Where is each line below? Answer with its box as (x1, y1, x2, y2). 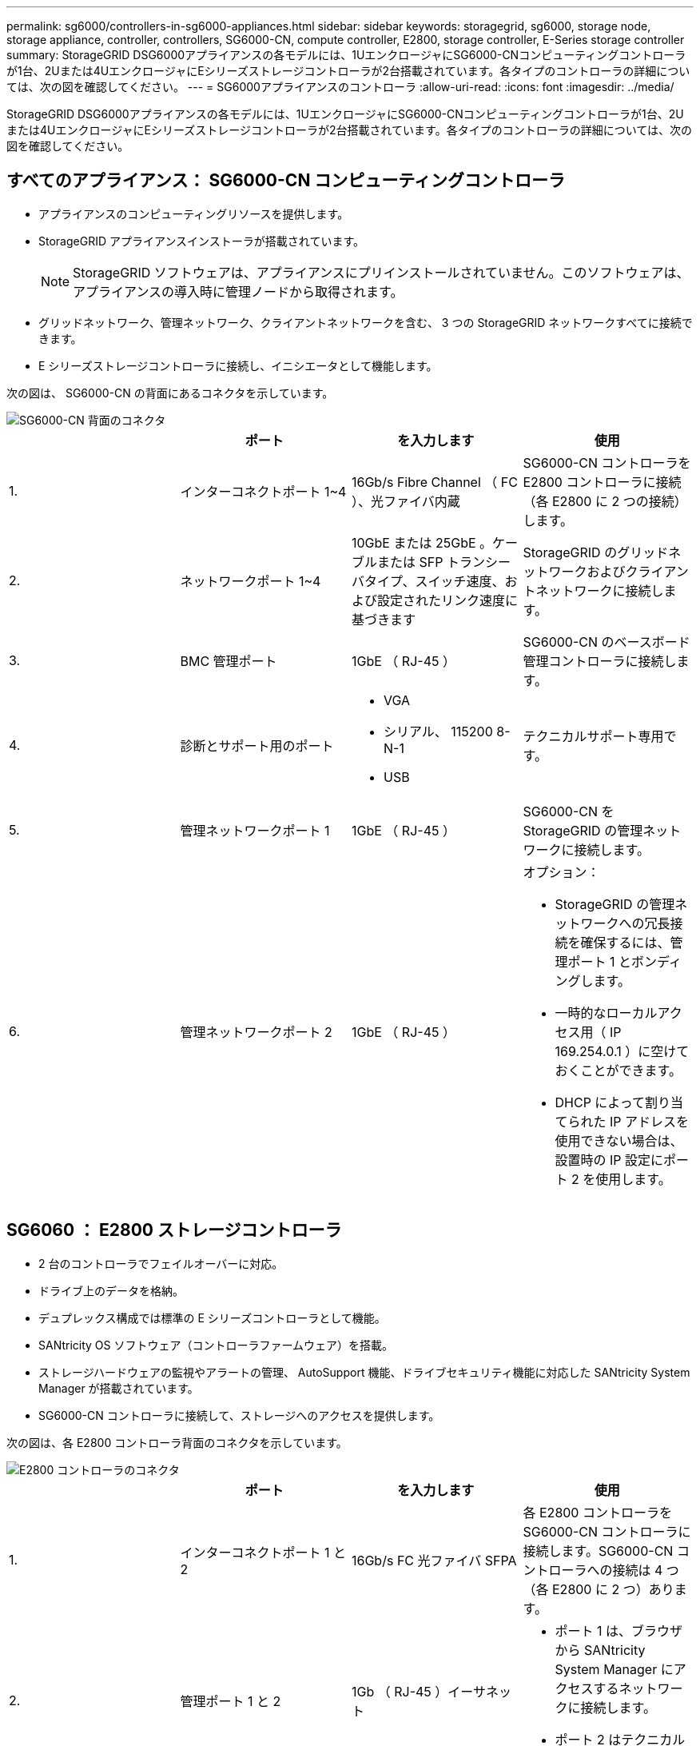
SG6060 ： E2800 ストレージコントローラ (6, 1220, 342, 1241)
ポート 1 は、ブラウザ (555, 1622, 683, 1639)
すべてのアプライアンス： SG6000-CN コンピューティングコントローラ (6, 170, 566, 191)
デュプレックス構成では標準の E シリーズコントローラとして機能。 (38, 1310, 386, 1325)
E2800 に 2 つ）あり (552, 1581, 674, 1597)
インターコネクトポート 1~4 (180, 483, 347, 500)
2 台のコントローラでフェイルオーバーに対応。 (38, 1256, 284, 1270)
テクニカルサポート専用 (523, 727, 664, 744)
